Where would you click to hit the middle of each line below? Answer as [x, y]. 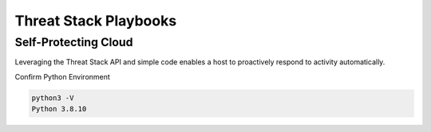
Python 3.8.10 [59, 109]
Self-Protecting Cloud [74, 42]
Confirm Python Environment [63, 76]
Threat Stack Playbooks [96, 21]
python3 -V [53, 98]
